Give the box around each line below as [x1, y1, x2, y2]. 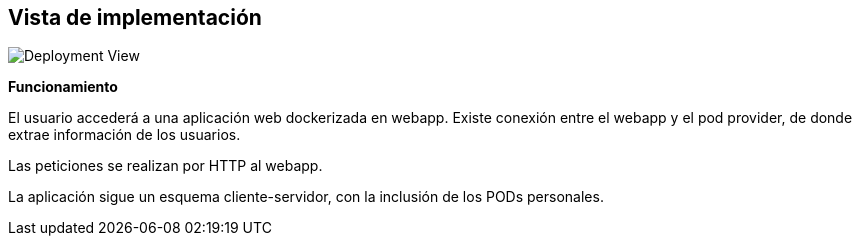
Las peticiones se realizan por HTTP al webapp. [8, 157, 323, 175]
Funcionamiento [8, 78, 118, 96]
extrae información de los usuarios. [8, 126, 241, 144]
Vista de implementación [8, 5, 262, 30]
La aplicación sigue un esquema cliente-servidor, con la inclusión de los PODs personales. [8, 188, 604, 206]
